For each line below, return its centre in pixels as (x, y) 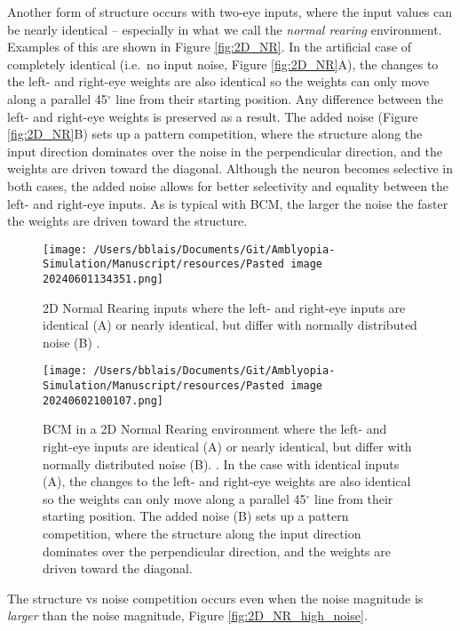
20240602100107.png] (103, 400)
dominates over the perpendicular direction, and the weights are (217, 551)
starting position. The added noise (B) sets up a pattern (196, 516)
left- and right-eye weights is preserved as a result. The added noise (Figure (213, 116)
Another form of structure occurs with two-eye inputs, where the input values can (230, 12)
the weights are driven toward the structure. (127, 221)
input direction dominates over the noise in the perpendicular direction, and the (225, 151)
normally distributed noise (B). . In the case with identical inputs (221, 463)
